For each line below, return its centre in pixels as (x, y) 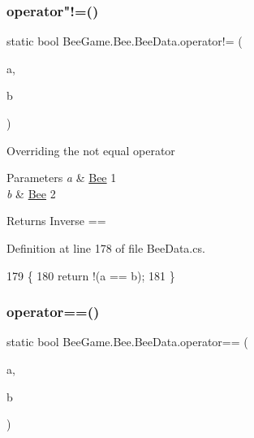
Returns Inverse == (56, 221)
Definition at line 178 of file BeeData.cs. (106, 247)
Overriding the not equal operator (91, 150)
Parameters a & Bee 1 (62, 178)
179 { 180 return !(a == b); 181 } (91, 275)
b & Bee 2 (31, 193)
